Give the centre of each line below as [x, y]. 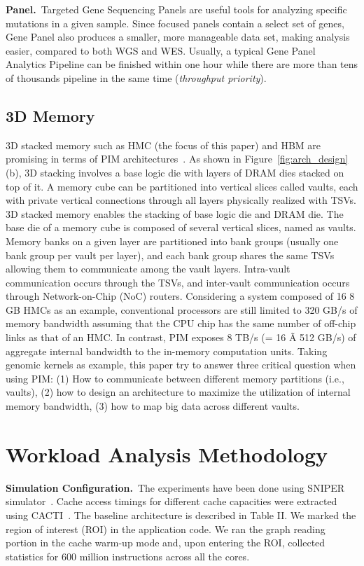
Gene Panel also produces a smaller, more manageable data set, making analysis [178, 37]
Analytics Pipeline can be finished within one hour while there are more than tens [182, 64]
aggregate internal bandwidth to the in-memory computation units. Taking [167, 351]
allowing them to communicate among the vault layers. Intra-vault [148, 269]
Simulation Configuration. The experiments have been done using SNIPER [175, 487]
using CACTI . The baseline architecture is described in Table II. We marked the [181, 515]
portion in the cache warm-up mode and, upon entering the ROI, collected [166, 543]
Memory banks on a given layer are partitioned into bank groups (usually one [172, 241]
